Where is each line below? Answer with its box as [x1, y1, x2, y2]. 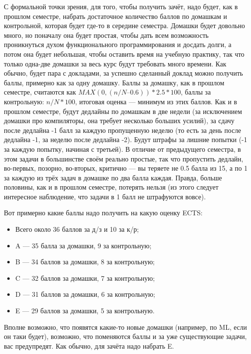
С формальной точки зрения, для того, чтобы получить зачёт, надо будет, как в [4, 1, 238, 11]
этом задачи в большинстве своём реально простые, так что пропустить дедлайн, [4, 153, 243, 163]
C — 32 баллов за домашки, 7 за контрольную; [15, 273, 155, 283]
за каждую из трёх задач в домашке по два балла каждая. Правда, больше [4, 172, 222, 182]
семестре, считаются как [4, 87, 76, 97]
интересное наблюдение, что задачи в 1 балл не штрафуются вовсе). [4, 191, 206, 201]
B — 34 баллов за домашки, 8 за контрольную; [15, 257, 155, 267]
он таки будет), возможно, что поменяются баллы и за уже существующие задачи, [4, 331, 247, 341]
